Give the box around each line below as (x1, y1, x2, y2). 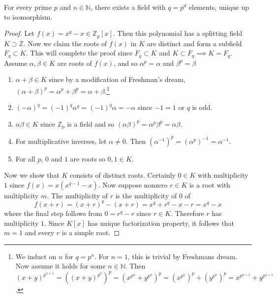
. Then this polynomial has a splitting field (113, 28, 243, 38)
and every (25, 227, 55, 238)
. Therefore (171, 208, 204, 218)
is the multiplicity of (115, 190, 177, 200)
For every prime (4, 2, 52, 12)
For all (15, 153, 35, 163)
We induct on (15, 251, 57, 261)
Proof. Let (4, 28, 34, 38)
